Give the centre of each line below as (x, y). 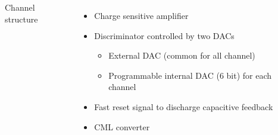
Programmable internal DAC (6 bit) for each (190, 75)
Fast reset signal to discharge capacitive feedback (184, 106)
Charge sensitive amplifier (141, 15)
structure (21, 19)
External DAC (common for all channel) (182, 55)
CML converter (122, 126)
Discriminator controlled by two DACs (164, 35)
